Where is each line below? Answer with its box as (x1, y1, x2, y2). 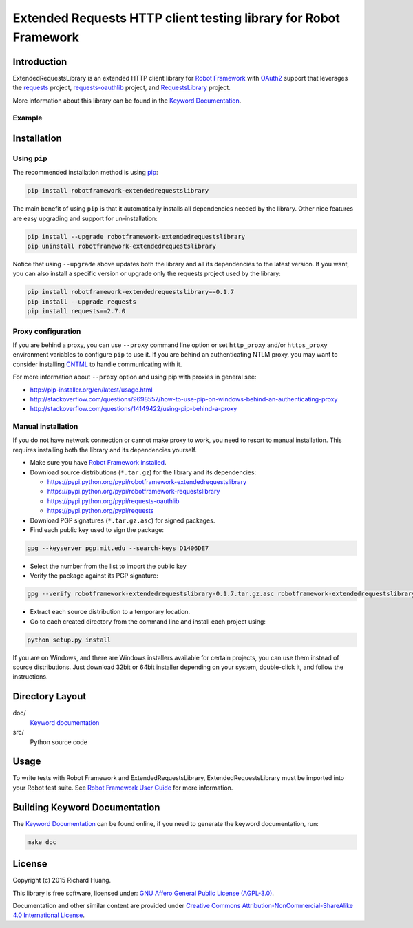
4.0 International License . (12, 911, 85, 919)
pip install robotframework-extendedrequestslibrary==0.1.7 (27, 288, 235, 296)
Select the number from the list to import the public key (30, 562, 187, 570)
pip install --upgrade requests (27, 297, 137, 306)
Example (12, 114, 43, 123)
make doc (27, 838, 57, 846)
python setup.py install (27, 635, 112, 644)
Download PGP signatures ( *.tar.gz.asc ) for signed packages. (30, 516, 215, 525)
